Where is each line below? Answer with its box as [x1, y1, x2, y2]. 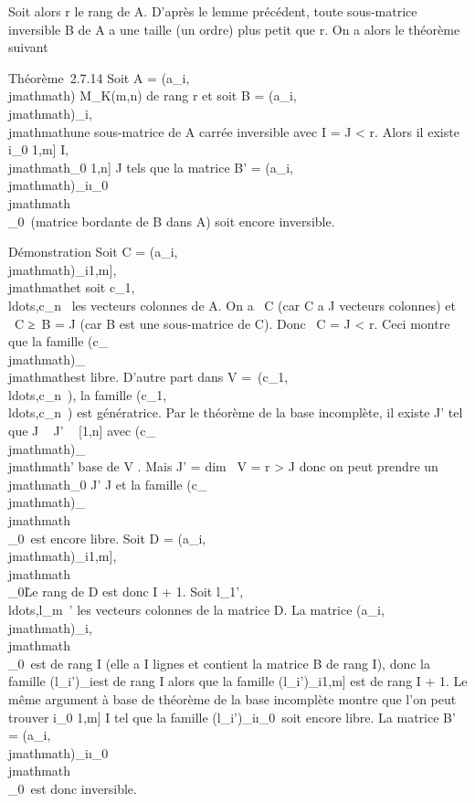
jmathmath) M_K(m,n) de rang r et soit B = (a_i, [8, 86, 297, 105]
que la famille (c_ [8, 332, 109, 351]
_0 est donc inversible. [8, 778, 137, 798]
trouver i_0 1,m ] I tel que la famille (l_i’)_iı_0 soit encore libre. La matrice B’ [8, 707, 456, 726]
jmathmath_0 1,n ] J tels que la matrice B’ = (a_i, [8, 157, 294, 176]
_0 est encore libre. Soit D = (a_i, [8, 528, 206, 547]
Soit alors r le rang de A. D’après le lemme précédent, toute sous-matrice [8, 2, 417, 20]
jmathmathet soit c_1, [8, 278, 135, 297]
